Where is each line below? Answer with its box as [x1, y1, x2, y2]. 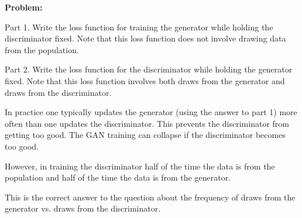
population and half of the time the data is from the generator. [5, 171, 231, 184]
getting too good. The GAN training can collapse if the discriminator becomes [5, 129, 286, 141]
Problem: [5, 1, 43, 13]
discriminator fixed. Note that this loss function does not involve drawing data [5, 32, 286, 44]
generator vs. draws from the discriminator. [5, 202, 161, 214]
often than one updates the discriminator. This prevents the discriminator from [5, 117, 289, 129]
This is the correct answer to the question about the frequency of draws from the [5, 191, 296, 203]
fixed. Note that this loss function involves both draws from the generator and [5, 74, 285, 86]
